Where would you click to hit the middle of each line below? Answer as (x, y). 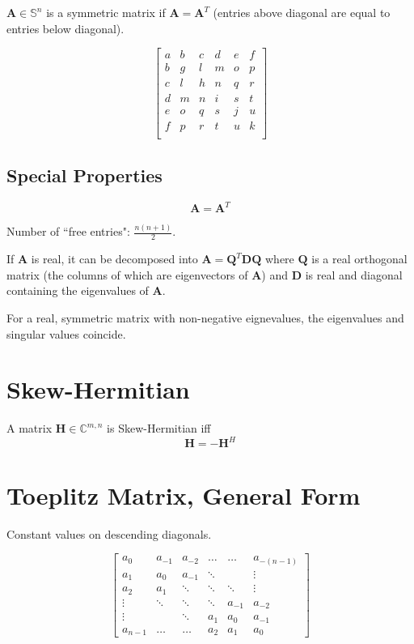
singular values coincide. (66, 333)
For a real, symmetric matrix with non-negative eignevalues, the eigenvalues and (205, 318)
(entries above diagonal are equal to (302, 12)
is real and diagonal (354, 274)
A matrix (30, 428)
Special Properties (84, 175)
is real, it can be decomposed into (114, 259)
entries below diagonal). (65, 28)
